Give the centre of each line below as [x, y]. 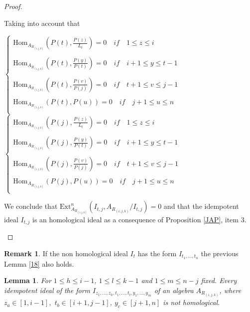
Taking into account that [42, 23]
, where [230, 290]
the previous [220, 253]
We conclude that [31, 206]
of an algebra [174, 290]
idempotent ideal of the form [47, 290]
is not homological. [191, 302]
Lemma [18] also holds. [39, 263]
